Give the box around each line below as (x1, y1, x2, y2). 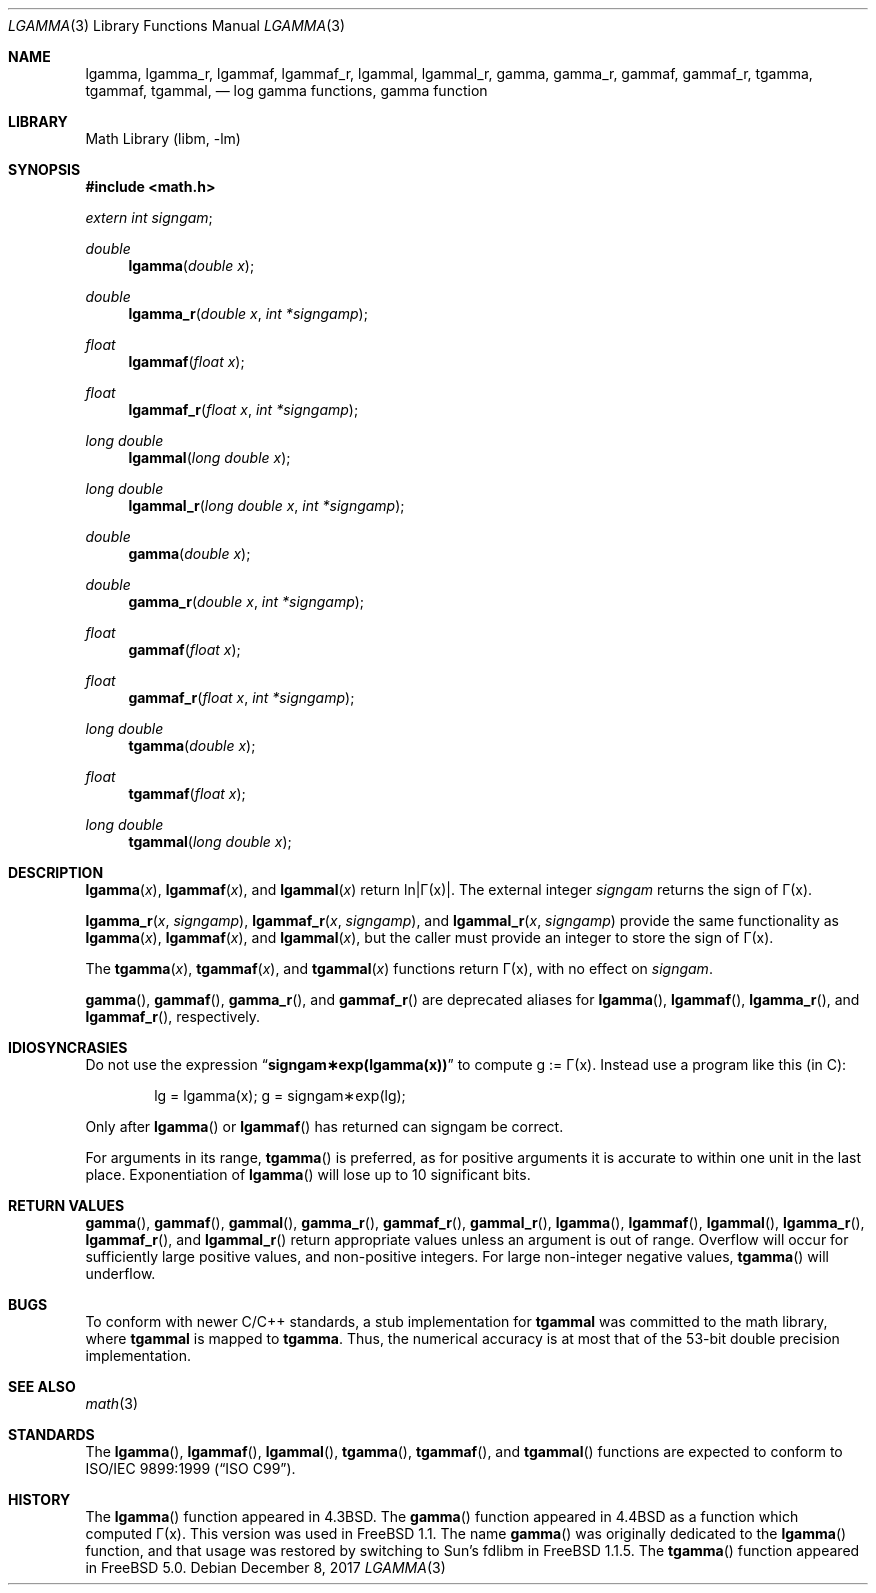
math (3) (85, 1395, 138, 1412)
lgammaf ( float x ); (128, 353, 245, 370)
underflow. (85, 1265, 156, 1282)
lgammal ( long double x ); (128, 449, 291, 466)
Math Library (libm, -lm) (85, 130, 241, 147)
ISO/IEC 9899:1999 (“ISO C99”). (85, 1460, 296, 1477)
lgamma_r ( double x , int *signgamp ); (128, 305, 368, 322)
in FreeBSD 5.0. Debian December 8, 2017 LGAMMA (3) (85, 1559, 446, 1576)
